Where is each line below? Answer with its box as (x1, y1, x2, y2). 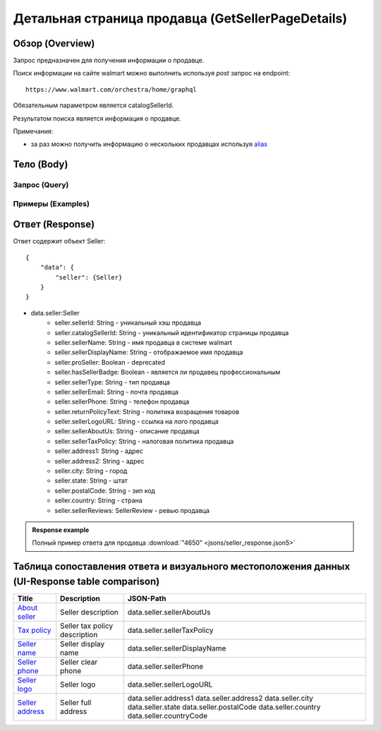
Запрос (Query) (13, 180, 69, 190)
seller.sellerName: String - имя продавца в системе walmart (54, 338, 233, 346)
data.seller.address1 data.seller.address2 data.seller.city (127, 693, 313, 703)
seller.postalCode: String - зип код (54, 486, 155, 495)
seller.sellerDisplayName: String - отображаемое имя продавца (54, 348, 243, 356)
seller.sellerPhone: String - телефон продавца (54, 397, 190, 406)
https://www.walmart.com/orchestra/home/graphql (25, 85, 197, 93)
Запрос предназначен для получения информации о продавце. (13, 56, 205, 65)
